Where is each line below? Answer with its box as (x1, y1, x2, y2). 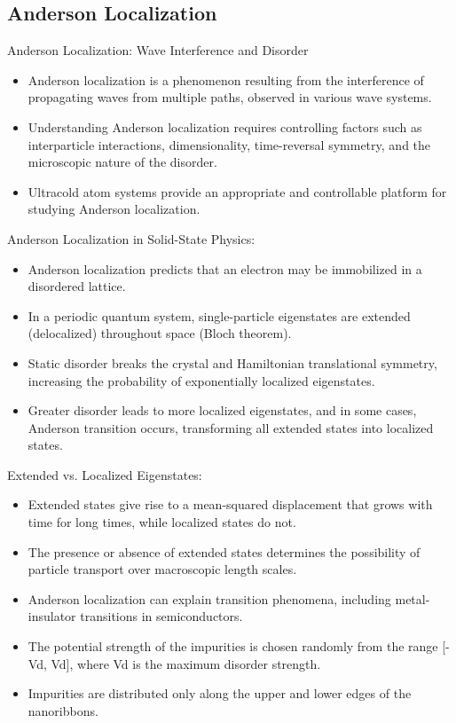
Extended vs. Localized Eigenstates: (7, 465, 202, 483)
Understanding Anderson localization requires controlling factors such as (28, 117, 422, 136)
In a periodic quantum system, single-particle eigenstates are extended (28, 306, 411, 325)
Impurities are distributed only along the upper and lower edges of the (28, 684, 412, 703)
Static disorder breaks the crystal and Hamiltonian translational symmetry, (28, 353, 437, 372)
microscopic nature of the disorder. (28, 153, 217, 171)
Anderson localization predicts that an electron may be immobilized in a (28, 259, 422, 278)
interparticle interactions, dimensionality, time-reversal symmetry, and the (28, 135, 431, 153)
